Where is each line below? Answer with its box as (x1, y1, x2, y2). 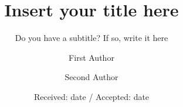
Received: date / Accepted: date (33, 90, 150, 102)
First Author (69, 51, 114, 63)
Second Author (65, 71, 118, 83)
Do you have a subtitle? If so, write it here (15, 32, 168, 44)
